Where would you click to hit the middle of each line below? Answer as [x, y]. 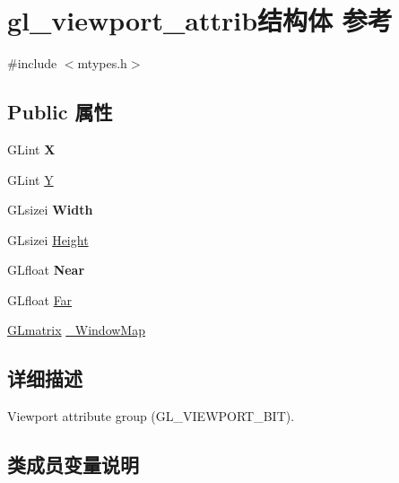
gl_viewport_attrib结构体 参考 [200, 20]
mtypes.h [102, 63]
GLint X [31, 149]
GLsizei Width [50, 210]
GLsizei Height [48, 239]
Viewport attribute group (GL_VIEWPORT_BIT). [151, 416]
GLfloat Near [46, 270]
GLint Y [30, 179]
